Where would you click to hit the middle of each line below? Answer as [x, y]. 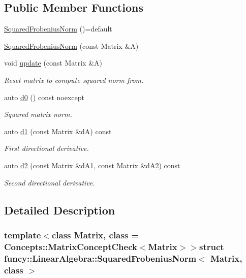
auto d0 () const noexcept [44, 97]
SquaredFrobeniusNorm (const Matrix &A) [71, 45]
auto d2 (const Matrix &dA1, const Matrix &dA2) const [92, 165]
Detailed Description [60, 210]
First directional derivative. [47, 148]
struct [212, 246]
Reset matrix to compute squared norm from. [74, 80]
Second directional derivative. [50, 182]
